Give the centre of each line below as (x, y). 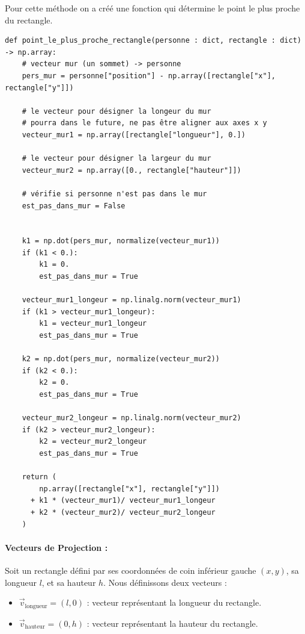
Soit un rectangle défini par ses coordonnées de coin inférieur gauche (131, 570)
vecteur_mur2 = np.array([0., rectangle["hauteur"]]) (131, 170)
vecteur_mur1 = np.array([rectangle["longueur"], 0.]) (134, 135)
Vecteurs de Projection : (56, 547)
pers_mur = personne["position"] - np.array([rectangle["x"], (149, 76)
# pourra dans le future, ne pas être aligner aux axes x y (144, 123)
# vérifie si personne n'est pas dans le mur (114, 194)
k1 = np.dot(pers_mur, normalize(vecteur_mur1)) (121, 241)
